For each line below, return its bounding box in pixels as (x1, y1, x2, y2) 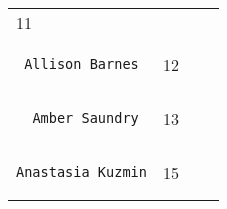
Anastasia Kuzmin (16, 164, 147, 180)
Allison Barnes (24, 56, 139, 72)
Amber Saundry (32, 110, 139, 126)
